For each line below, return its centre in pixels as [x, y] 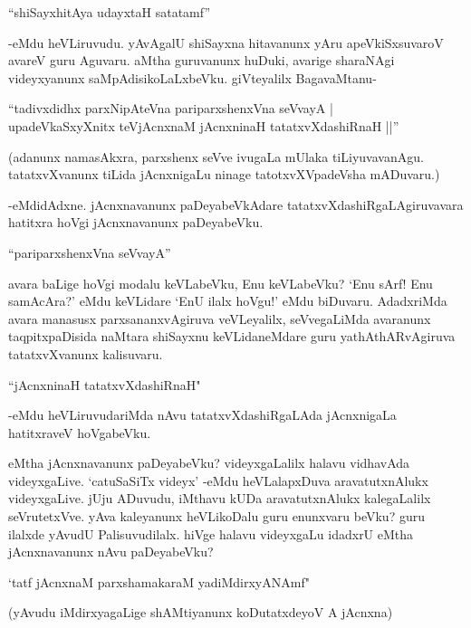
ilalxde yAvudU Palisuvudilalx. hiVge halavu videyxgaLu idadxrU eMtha [211, 533]
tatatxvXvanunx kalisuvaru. [86, 353]
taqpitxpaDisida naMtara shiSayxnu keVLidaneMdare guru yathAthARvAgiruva [232, 336]
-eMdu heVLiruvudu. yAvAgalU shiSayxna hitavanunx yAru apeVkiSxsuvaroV [226, 42]
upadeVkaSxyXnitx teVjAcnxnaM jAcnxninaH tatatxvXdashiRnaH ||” [204, 125]
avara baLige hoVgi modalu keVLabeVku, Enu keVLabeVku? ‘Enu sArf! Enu [221, 283]
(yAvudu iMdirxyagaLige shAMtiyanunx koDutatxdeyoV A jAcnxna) [201, 612]
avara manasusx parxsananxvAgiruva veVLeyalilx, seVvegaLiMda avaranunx [220, 318]
